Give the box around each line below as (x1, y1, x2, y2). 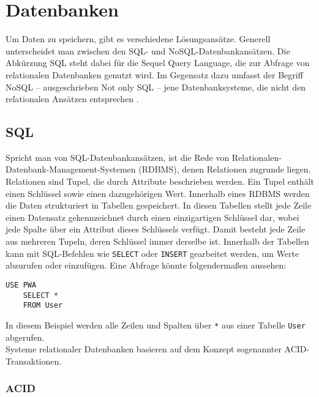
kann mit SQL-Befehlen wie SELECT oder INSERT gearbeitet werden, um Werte (6, 247, 299, 259)
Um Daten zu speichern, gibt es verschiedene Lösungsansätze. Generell (6, 32, 271, 45)
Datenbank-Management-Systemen (6, 163, 136, 176)
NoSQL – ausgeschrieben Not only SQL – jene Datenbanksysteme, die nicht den (6, 80, 306, 93)
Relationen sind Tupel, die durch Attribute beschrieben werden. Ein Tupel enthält (6, 175, 314, 188)
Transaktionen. (6, 354, 62, 367)
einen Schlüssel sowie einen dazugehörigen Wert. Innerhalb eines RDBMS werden (6, 187, 310, 199)
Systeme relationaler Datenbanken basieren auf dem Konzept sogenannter (6, 343, 282, 355)
